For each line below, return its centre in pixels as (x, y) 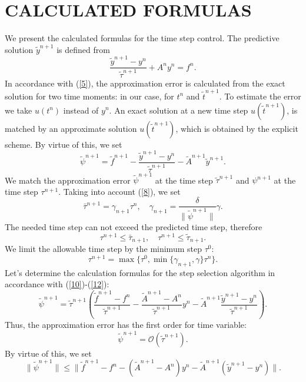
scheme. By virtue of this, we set (64, 144)
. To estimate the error (260, 96)
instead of (81, 110)
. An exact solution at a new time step (179, 110)
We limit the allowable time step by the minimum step (103, 249)
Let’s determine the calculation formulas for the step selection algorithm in (140, 272)
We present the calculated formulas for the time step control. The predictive (142, 38)
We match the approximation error (68, 180)
